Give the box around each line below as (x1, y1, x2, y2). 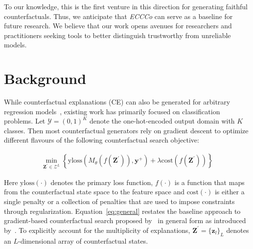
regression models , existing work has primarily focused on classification (4, 106, 220, 116)
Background (4, 68, 87, 88)
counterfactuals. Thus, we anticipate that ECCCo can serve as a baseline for (4, 11, 233, 21)
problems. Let (4, 116, 46, 126)
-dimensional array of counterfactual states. (18, 235, 148, 246)
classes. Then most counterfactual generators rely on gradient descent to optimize (4, 125, 249, 135)
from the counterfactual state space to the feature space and (4, 187, 184, 197)
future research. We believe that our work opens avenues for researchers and (4, 21, 232, 31)
